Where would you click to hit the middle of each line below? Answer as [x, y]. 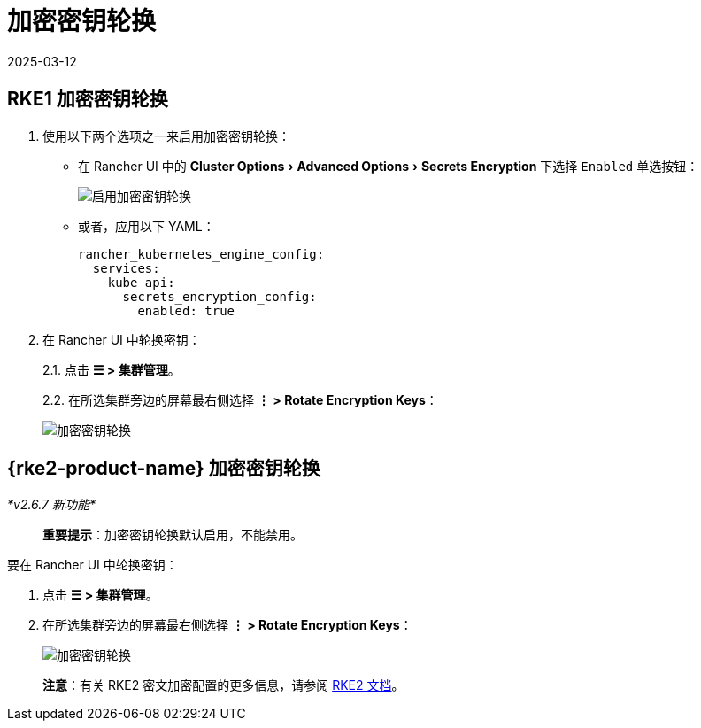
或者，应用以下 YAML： [146, 226]
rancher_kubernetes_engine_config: [201, 254]
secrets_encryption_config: [220, 296]
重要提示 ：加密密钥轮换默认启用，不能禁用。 [173, 535]
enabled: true [186, 310]
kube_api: [141, 282]
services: [126, 268]
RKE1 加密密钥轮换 [88, 99]
